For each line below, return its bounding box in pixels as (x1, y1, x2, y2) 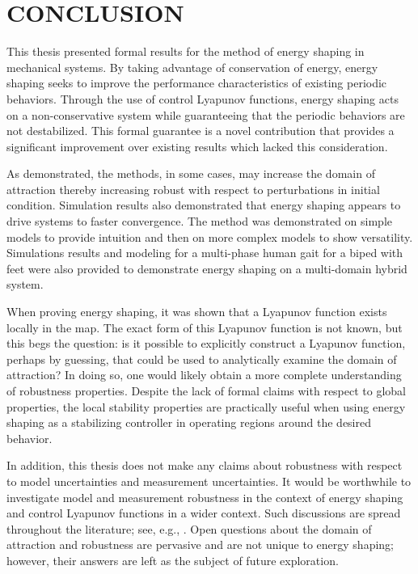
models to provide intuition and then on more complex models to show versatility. (6, 228, 413, 245)
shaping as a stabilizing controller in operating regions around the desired (6, 414, 371, 431)
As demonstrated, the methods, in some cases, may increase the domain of (6, 165, 375, 182)
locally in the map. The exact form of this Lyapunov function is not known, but (6, 319, 403, 336)
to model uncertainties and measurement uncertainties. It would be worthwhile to (6, 472, 412, 489)
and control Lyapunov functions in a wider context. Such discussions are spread (6, 504, 401, 521)
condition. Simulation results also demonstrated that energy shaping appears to (6, 196, 401, 213)
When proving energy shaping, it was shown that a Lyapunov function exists (6, 303, 387, 320)
